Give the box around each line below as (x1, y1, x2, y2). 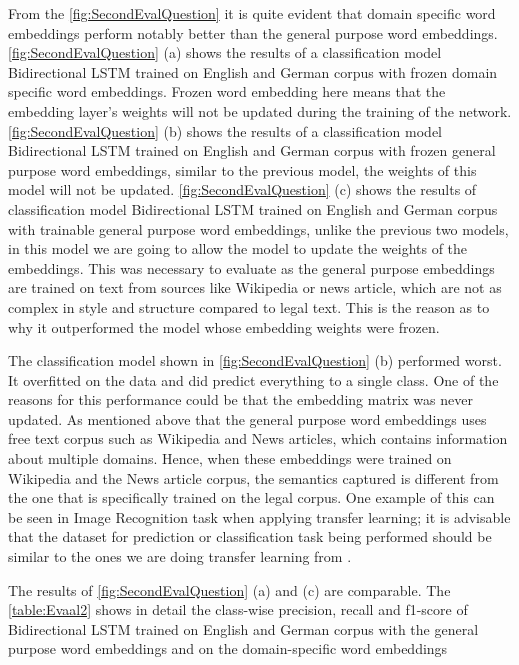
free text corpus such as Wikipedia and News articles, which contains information (8, 428, 508, 449)
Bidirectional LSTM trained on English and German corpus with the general (8, 618, 479, 639)
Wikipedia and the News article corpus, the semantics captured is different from (8, 467, 499, 488)
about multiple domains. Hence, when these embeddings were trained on (8, 448, 452, 469)
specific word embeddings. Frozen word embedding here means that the (8, 81, 446, 102)
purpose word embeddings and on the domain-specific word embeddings (8, 638, 448, 659)
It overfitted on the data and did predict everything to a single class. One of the (8, 369, 499, 390)
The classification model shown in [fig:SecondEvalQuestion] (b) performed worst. (8, 350, 502, 371)
